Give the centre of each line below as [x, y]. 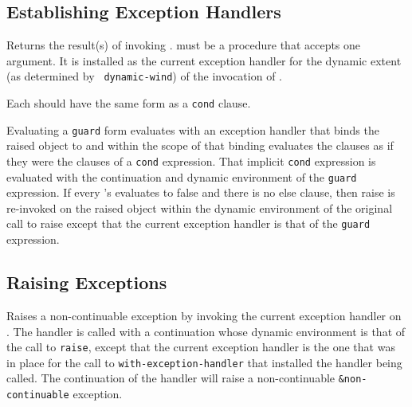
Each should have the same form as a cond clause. [129, 103]
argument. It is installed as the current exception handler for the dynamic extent [204, 60]
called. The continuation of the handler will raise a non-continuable [171, 378]
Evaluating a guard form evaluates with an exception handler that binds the [193, 129]
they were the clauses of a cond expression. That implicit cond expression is [191, 160]
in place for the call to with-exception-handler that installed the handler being [204, 362]
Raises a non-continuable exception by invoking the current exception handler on [204, 315]
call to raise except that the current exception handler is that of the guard [188, 223]
